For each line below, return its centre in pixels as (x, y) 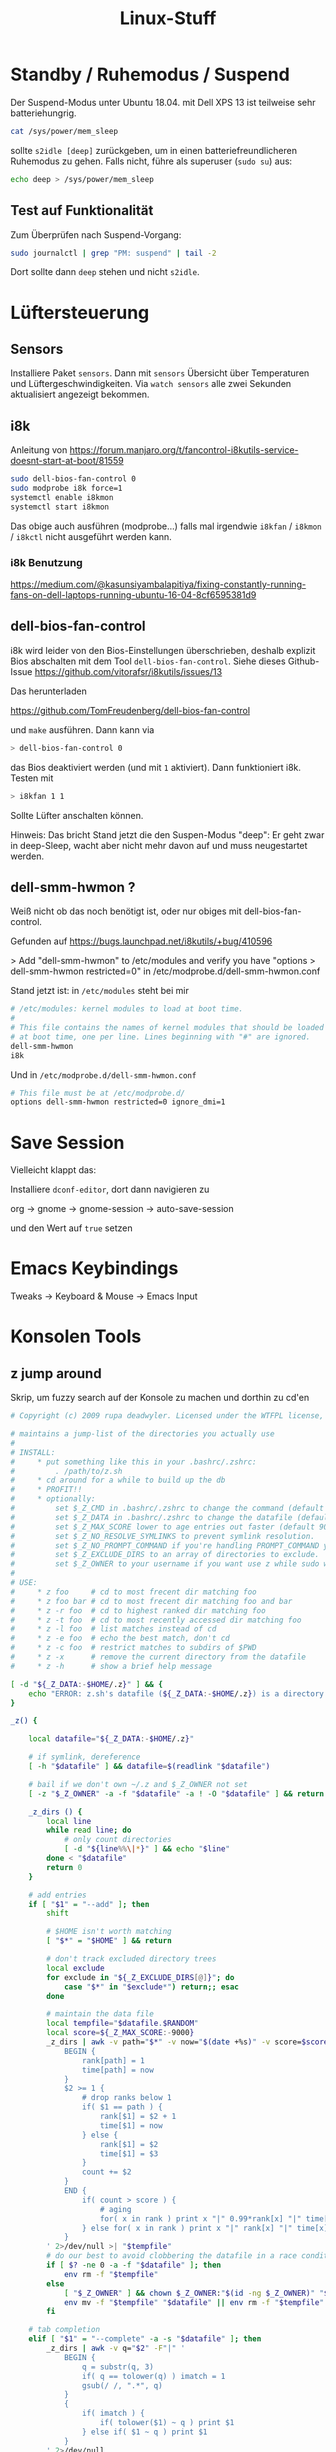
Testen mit (32, 778)
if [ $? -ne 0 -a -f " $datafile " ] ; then (134, 2265)
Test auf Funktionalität (82, 210)
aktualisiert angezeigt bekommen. (80, 394)
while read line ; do (89, 1830)
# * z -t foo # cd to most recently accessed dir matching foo (156, 1620)
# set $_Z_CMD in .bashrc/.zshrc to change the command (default (167, 1508)
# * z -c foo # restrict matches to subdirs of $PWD (133, 1648)
